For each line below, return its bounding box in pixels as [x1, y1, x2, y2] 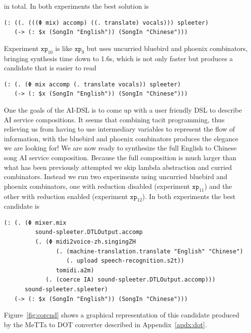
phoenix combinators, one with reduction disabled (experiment [4, 181, 190, 191]
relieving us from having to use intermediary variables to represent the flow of [4, 124, 235, 134]
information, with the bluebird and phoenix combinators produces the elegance [4, 133, 238, 143]
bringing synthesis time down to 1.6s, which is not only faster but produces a [4, 53, 233, 63]
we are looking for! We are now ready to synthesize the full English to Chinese [4, 143, 237, 153]
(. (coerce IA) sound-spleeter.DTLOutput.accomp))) [45, 276, 216, 283]
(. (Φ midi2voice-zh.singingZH [35, 238, 136, 246]
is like [55, 43, 73, 53]
